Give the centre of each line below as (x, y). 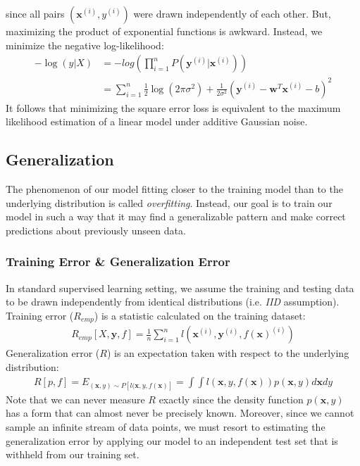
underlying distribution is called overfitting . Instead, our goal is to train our (169, 202)
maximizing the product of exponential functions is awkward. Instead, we (164, 31)
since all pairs (35, 13)
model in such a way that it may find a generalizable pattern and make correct (176, 216)
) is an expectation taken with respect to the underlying (228, 353)
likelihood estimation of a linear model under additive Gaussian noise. (157, 121)
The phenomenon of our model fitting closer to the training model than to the (174, 189)
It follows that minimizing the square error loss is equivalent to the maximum (173, 107)
